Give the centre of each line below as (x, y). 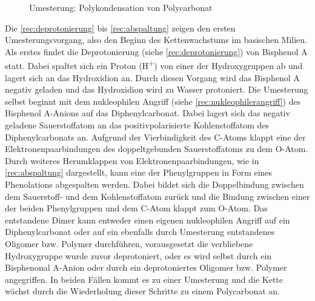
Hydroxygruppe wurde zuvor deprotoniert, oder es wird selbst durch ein (138, 255)
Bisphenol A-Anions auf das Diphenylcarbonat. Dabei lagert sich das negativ (148, 113)
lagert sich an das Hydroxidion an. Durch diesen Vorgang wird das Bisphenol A (152, 77)
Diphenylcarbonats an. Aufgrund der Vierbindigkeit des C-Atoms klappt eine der (155, 137)
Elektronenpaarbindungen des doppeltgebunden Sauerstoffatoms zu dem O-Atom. (157, 149)
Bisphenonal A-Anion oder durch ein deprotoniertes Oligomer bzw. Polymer (146, 267)
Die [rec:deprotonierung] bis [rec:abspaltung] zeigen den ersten (120, 28)
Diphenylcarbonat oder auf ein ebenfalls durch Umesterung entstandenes (140, 232)
